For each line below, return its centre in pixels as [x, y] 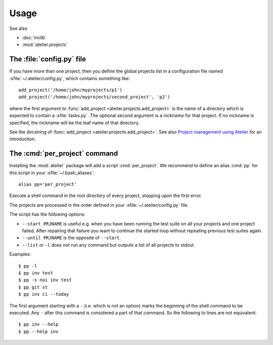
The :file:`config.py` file [48, 59]
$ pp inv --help [38, 324]
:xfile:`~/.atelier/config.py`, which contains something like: [70, 78]
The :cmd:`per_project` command [64, 154]
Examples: [20, 254]
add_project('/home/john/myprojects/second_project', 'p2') [94, 97]
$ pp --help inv [38, 331]
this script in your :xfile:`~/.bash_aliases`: [52, 173]
